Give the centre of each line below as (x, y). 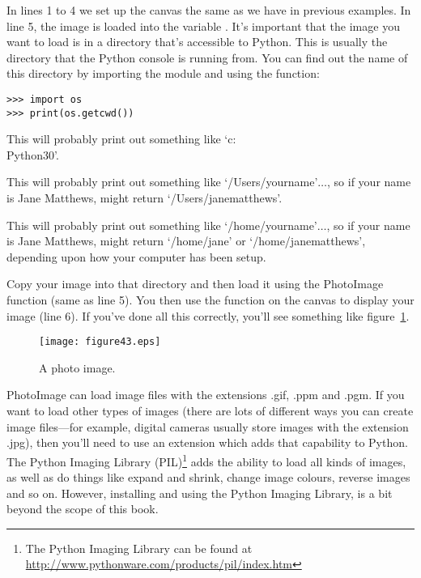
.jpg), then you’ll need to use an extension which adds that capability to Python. (207, 442)
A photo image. (77, 367)
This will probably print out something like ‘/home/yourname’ (162, 225)
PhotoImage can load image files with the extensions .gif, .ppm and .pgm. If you (206, 395)
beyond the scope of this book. (83, 509)
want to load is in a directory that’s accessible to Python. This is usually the (197, 42)
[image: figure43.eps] (100, 342)
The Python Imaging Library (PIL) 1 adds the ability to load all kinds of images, (206, 460)
